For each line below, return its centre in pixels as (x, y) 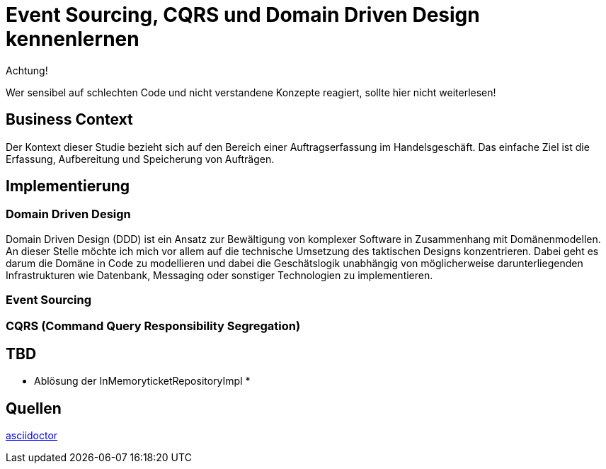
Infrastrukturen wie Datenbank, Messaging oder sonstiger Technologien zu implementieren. (219, 275)
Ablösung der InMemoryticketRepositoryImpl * (142, 381)
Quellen (34, 408)
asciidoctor (32, 436)
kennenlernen (73, 39)
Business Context (69, 120)
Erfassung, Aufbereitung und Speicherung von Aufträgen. (140, 159)
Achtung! (27, 70)
